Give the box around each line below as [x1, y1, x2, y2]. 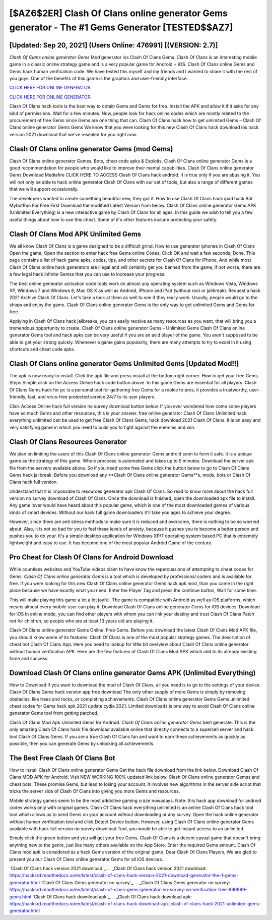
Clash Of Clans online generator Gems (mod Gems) [9, 144, 173, 153]
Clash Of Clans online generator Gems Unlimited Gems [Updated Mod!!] [9, 359, 239, 368]
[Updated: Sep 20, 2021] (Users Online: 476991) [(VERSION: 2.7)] [9, 41, 218, 49]
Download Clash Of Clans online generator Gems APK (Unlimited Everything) [9, 668, 256, 677]
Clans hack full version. [9, 479, 58, 485]
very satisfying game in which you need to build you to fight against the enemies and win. [9, 424, 196, 430]
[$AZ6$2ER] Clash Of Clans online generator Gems [9, 8, 228, 19]
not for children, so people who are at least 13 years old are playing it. [9, 618, 154, 624]
